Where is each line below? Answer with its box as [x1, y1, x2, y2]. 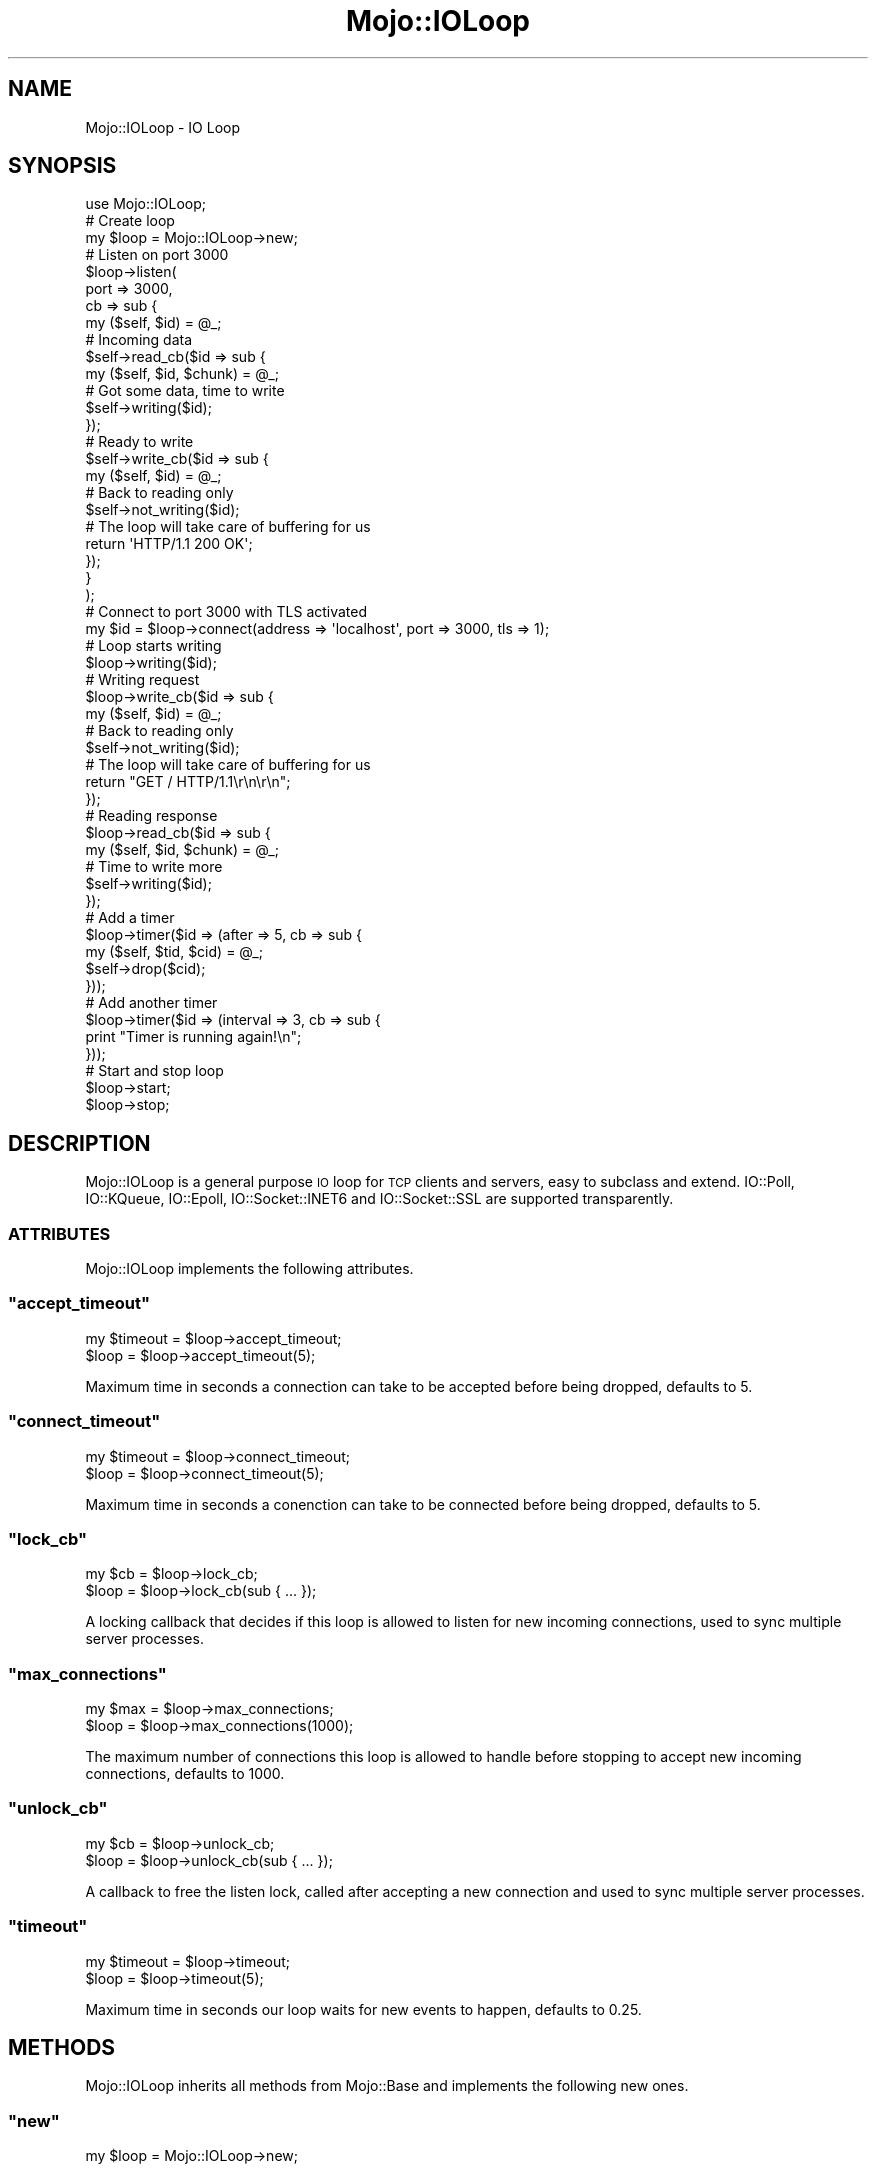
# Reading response [85, 807, 218, 825]
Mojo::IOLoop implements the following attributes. [85, 1260, 414, 1278]
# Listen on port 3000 [85, 246, 229, 264]
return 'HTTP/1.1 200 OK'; [85, 535, 253, 553]
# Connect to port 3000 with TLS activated [85, 603, 368, 621]
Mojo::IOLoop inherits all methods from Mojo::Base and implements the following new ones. [85, 2077, 689, 2095]
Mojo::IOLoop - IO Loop [85, 118, 241, 136]
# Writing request [85, 671, 200, 689]
